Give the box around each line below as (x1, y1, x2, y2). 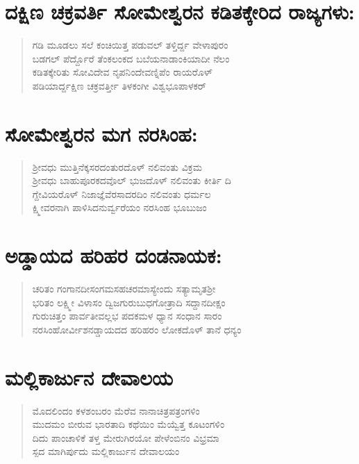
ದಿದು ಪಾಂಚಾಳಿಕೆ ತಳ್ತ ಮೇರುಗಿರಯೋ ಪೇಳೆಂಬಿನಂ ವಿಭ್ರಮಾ (32, 430, 219, 445)
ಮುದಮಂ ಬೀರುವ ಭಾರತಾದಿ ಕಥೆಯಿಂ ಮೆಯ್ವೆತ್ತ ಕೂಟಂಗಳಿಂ (32, 417, 225, 431)
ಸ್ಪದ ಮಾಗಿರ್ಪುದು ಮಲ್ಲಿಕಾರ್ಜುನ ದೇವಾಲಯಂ (32, 444, 180, 458)
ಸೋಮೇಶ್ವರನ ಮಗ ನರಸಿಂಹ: (5, 119, 198, 147)
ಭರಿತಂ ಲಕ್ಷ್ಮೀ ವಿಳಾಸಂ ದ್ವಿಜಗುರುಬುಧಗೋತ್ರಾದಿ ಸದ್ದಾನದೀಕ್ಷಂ (32, 295, 226, 309)
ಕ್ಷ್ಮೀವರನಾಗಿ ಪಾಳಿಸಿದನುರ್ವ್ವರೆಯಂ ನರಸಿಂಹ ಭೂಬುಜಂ (32, 200, 207, 215)
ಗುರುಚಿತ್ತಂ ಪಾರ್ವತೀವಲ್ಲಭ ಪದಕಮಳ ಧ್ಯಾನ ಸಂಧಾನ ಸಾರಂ (32, 308, 222, 323)
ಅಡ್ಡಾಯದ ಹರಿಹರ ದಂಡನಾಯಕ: (5, 241, 222, 270)
